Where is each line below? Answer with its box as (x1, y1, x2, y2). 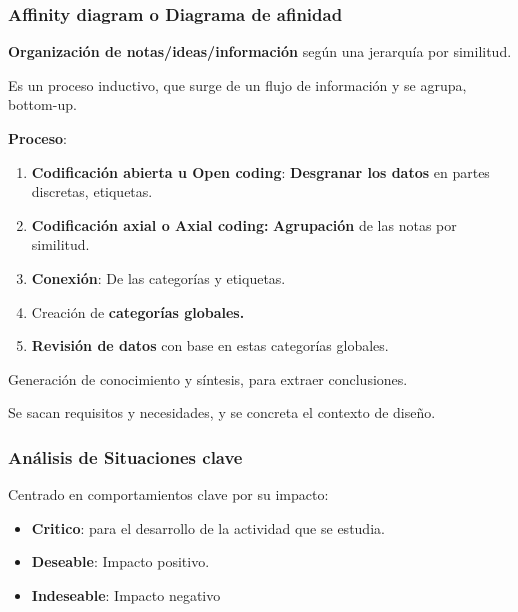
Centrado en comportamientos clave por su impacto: (8, 484, 329, 505)
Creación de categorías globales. (31, 301, 245, 322)
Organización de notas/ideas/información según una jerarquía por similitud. (8, 41, 512, 62)
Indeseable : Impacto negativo (31, 584, 221, 605)
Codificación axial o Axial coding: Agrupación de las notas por (31, 214, 457, 235)
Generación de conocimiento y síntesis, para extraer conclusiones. (8, 368, 408, 389)
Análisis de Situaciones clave (8, 444, 243, 469)
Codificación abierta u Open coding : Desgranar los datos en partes (31, 161, 490, 182)
